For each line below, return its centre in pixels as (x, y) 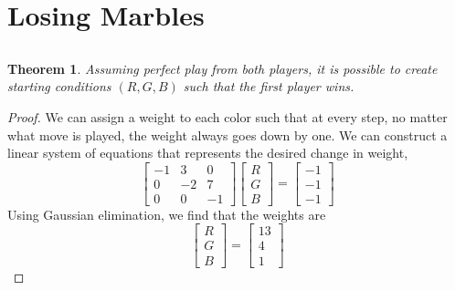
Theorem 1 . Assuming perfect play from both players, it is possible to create (222, 68)
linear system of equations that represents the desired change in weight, (208, 153)
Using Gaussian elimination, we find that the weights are (167, 214)
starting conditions (59, 86)
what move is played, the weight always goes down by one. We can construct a (227, 135)
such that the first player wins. (269, 86)
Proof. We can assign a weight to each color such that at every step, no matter (227, 116)
